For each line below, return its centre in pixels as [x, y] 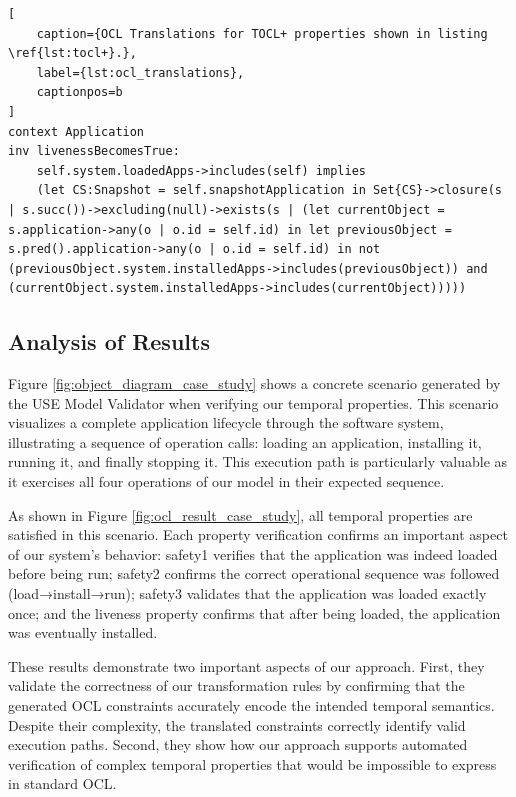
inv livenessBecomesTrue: [94, 151]
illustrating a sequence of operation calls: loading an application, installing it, [245, 441]
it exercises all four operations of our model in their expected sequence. [226, 481]
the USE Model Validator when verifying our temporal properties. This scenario [253, 402]
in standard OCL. [62, 783]
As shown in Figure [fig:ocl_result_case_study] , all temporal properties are [240, 514]
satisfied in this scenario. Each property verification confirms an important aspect [258, 534]
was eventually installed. [83, 632]
